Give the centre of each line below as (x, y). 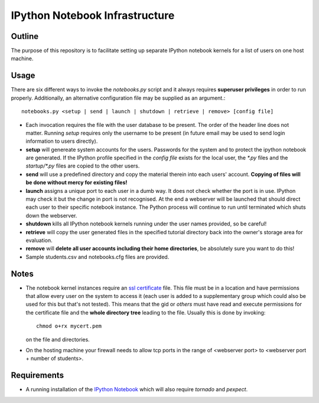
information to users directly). (62, 141)
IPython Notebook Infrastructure (93, 15)
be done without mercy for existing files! (77, 182)
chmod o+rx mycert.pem (69, 326)
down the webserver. (51, 215)
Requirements (38, 376)
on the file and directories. (58, 339)
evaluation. (39, 240)
